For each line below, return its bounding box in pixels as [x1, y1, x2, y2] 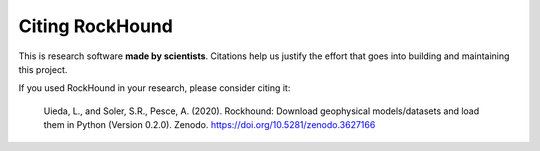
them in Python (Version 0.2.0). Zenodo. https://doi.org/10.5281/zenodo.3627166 [43, 119, 376, 131]
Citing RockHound [18, 15, 174, 37]
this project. [18, 63, 68, 75]
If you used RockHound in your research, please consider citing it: [18, 82, 291, 94]
